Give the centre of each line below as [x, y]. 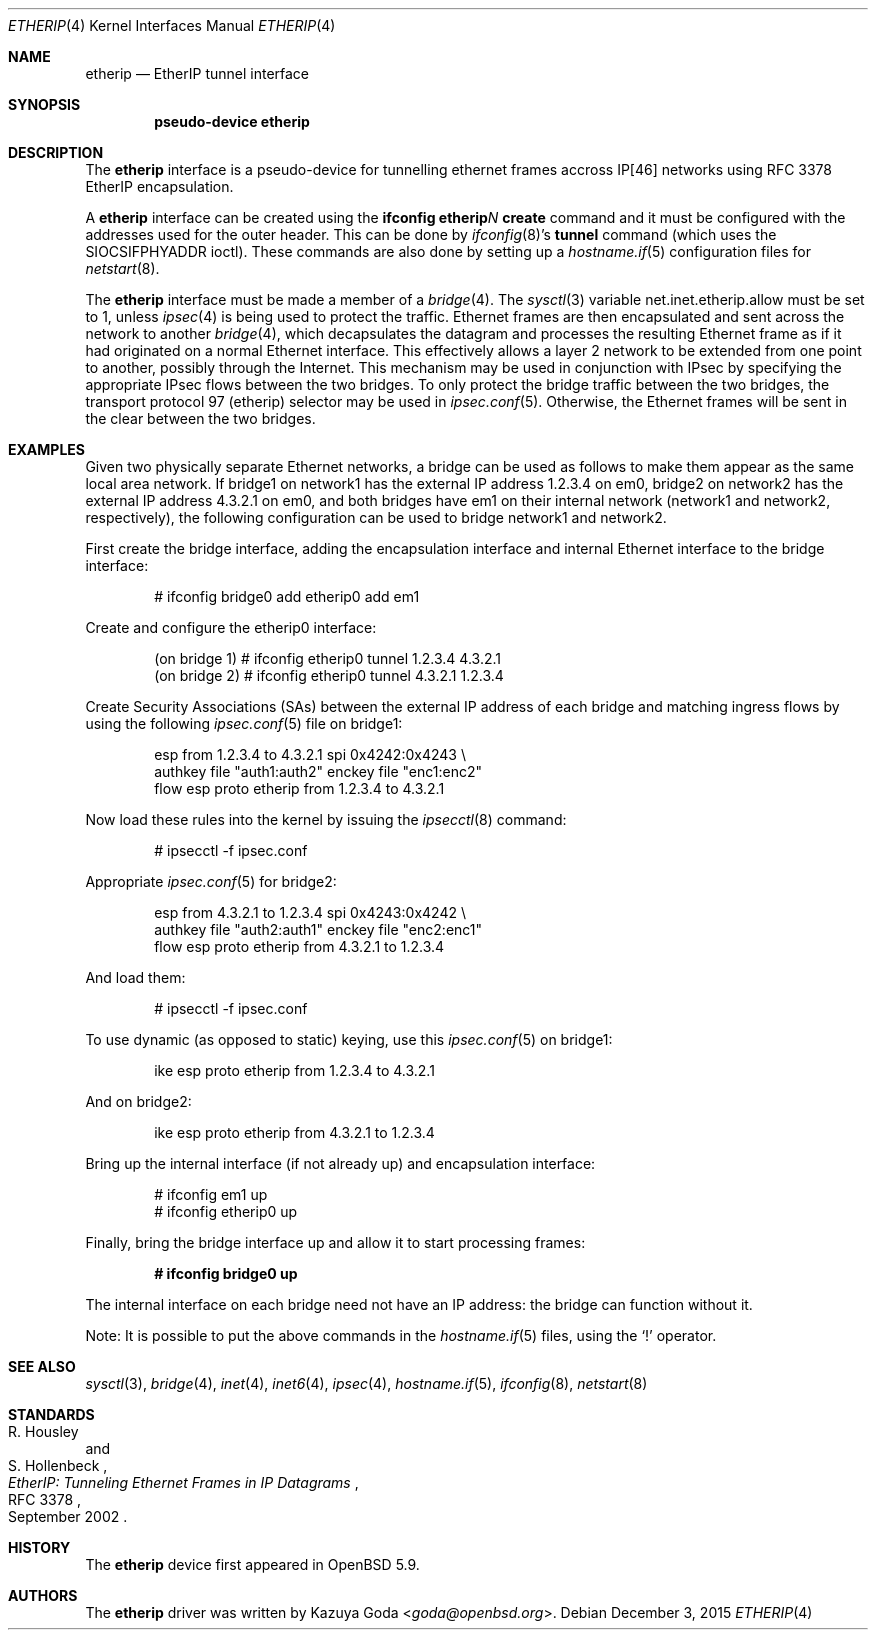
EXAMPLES [46, 449]
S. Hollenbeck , [58, 1465]
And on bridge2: [138, 1101]
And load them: [135, 977]
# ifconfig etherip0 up [226, 1211]
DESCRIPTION [56, 152]
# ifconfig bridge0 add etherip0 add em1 [287, 596]
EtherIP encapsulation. [159, 186]
